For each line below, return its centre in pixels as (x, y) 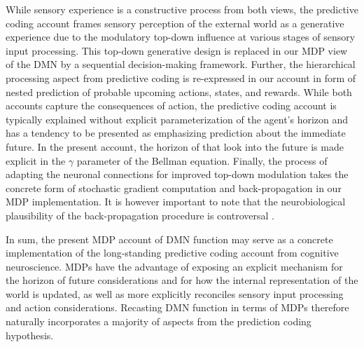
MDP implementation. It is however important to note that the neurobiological (176, 202)
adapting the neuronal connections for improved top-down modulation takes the (177, 174)
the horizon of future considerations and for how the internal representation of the (182, 280)
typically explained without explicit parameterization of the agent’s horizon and (177, 119)
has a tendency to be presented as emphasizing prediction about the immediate (176, 133)
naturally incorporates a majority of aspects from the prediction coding (159, 321)
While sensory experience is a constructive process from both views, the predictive (182, 9)
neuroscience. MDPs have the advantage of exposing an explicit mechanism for (174, 266)
